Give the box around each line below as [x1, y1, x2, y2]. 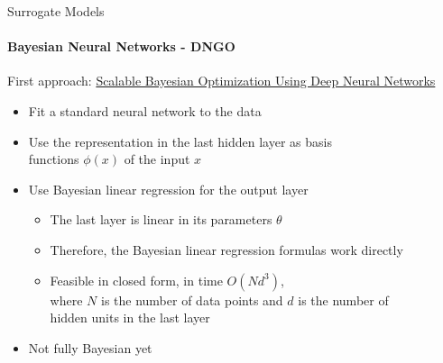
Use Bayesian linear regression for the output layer [28, 179, 309, 198]
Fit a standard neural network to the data [28, 101, 262, 120]
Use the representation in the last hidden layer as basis [28, 132, 332, 150]
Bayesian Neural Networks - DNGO [7, 37, 235, 56]
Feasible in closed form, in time [50, 270, 223, 289]
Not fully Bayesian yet [28, 338, 152, 357]
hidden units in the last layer [50, 308, 210, 327]
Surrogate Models [7, 2, 105, 20]
